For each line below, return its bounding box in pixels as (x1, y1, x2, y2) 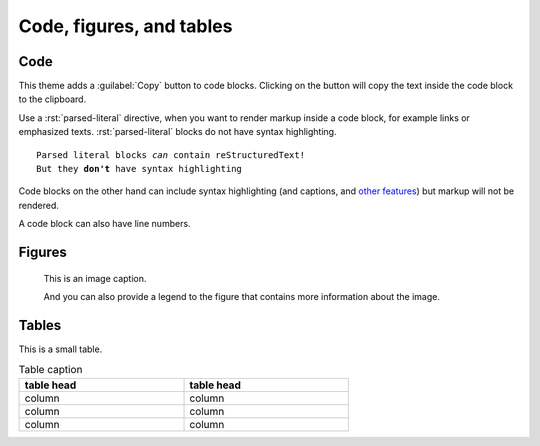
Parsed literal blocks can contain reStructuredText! (36, 149, 305, 160)
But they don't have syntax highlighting (36, 163, 242, 175)
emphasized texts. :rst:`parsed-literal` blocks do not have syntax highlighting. (18, 126, 337, 138)
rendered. (18, 199, 60, 211)
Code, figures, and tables (18, 15, 233, 37)
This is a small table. (18, 343, 103, 355)
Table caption (18, 363, 83, 377)
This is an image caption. (43, 272, 147, 284)
